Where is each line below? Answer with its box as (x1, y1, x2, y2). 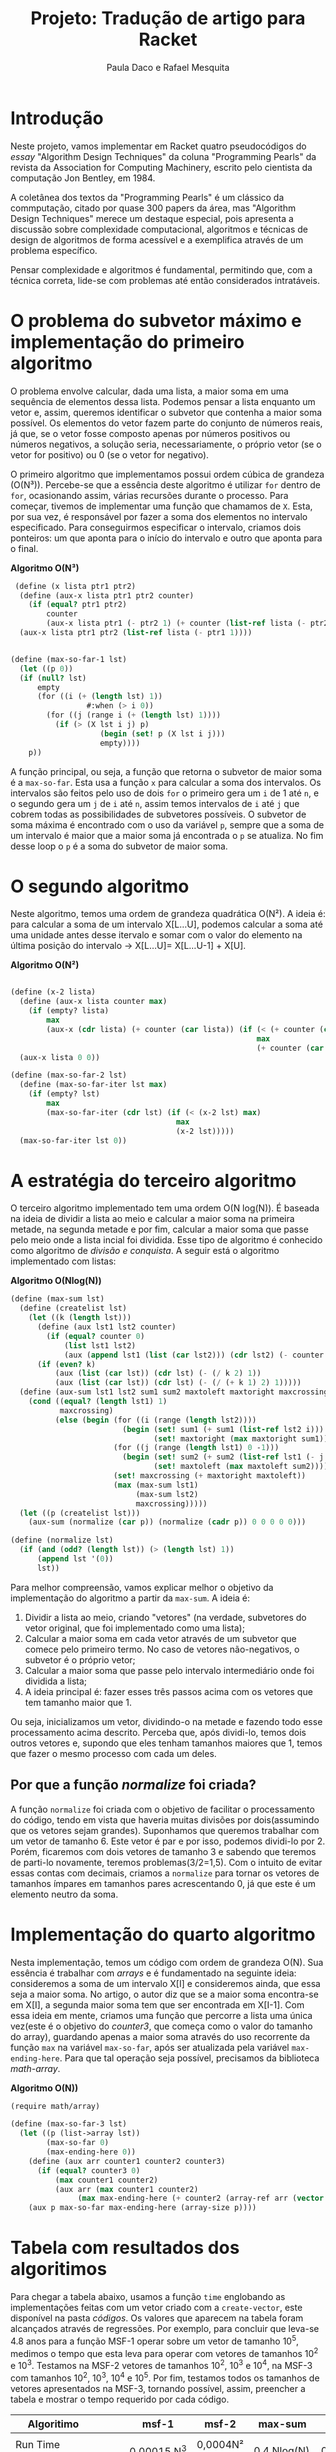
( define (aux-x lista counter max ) (19, 997, 168, 1007)
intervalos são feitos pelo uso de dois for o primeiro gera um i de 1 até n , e (10, 787, 320, 799)
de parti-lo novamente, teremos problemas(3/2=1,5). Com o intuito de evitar (10, 1856, 323, 1868)
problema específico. (10, 244, 98, 256)
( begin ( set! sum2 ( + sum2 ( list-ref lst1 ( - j (121, 1452, 325, 1462)
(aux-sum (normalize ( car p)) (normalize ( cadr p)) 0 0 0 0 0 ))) (28, 1517, 307, 1527)
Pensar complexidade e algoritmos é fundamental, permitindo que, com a (10, 263, 313, 276)
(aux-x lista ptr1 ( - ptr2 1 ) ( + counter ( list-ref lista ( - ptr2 (46, 618, 329, 629)
